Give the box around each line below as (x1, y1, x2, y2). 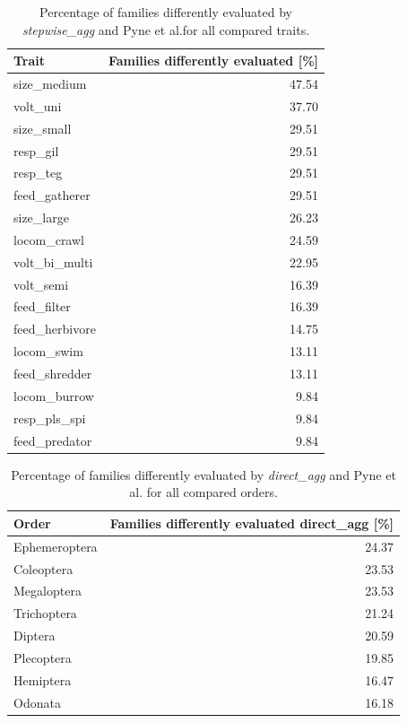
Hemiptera (13, 670, 72, 689)
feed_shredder (13, 364, 92, 382)
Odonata (13, 693, 61, 711)
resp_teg (13, 163, 63, 182)
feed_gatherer (13, 186, 91, 205)
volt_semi (13, 274, 69, 293)
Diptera (13, 626, 56, 645)
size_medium (13, 74, 87, 93)
